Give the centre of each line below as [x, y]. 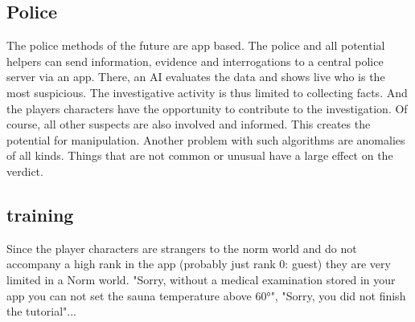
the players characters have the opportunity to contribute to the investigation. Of [207, 108]
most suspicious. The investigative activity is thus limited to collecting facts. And [207, 92]
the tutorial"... [41, 311]
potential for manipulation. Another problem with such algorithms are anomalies [206, 139]
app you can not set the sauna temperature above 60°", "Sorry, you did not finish [206, 295]
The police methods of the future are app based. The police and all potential [196, 45]
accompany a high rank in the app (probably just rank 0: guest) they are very [199, 264]
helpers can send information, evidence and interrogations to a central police [195, 61]
